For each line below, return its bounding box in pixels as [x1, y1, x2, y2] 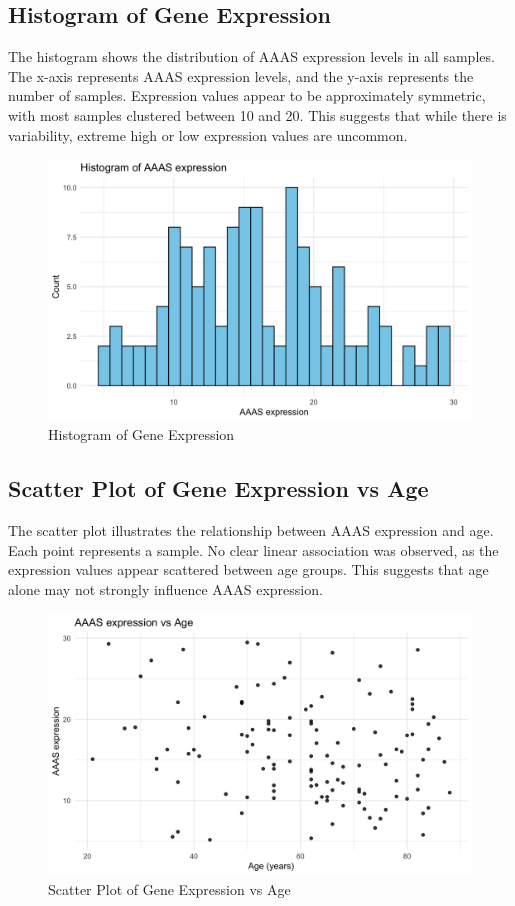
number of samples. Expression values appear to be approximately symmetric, [8, 85, 486, 106]
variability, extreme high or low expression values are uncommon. [8, 124, 408, 145]
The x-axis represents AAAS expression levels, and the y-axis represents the [8, 65, 474, 86]
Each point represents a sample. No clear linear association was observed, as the [8, 539, 499, 560]
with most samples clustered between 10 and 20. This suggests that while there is [8, 104, 507, 125]
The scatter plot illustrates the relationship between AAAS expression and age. [8, 520, 494, 541]
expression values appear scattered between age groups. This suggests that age [8, 559, 489, 580]
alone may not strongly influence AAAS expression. [8, 579, 323, 600]
